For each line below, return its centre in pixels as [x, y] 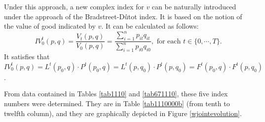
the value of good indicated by [50, 26]
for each [169, 41]
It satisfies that [27, 57]
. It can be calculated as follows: [150, 26]
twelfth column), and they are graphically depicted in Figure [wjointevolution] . [123, 113]
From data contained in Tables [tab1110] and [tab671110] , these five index [116, 94]
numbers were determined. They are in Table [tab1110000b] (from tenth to [117, 103]
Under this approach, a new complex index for [74, 6]
